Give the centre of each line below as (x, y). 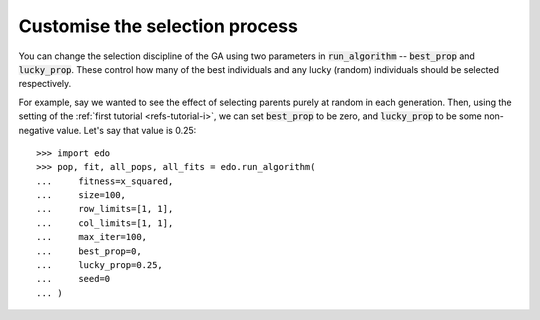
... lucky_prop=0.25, (100, 265)
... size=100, (81, 195)
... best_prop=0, (89, 251)
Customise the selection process (158, 26)
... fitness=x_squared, (105, 181)
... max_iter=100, (92, 237)
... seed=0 (73, 279)
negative (36, 130)
